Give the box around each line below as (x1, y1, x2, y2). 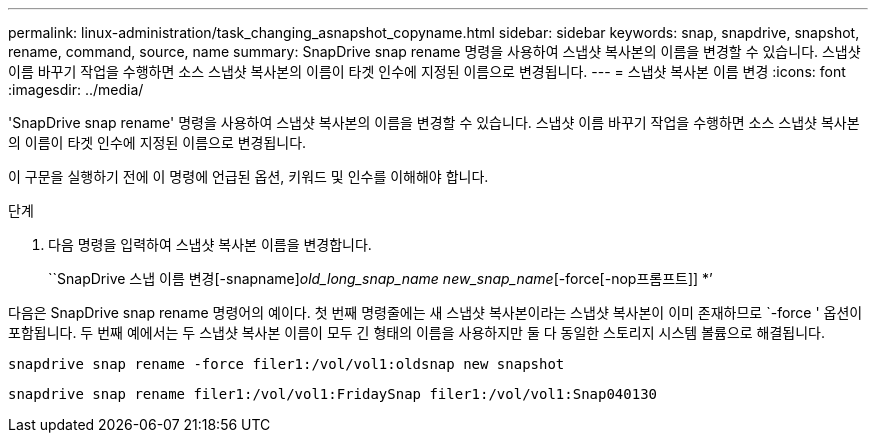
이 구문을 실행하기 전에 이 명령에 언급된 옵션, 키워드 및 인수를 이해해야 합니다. (8, 168, 489, 185)
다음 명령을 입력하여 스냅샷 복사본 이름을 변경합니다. (48, 236, 372, 253)
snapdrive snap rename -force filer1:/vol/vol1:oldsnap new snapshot (8, 356, 565, 372)
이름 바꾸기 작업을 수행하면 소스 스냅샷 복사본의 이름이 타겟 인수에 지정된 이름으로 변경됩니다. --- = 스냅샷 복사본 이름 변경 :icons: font (8, 63, 846, 80)
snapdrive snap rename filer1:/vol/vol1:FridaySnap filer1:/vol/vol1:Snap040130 (8, 386, 658, 402)
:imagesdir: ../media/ (8, 81, 144, 98)
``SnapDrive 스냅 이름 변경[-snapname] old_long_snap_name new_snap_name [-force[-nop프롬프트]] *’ (48, 270, 713, 287)
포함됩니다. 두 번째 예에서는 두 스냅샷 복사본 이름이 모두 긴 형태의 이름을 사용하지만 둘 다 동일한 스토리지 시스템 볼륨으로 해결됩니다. (8, 324, 826, 341)
